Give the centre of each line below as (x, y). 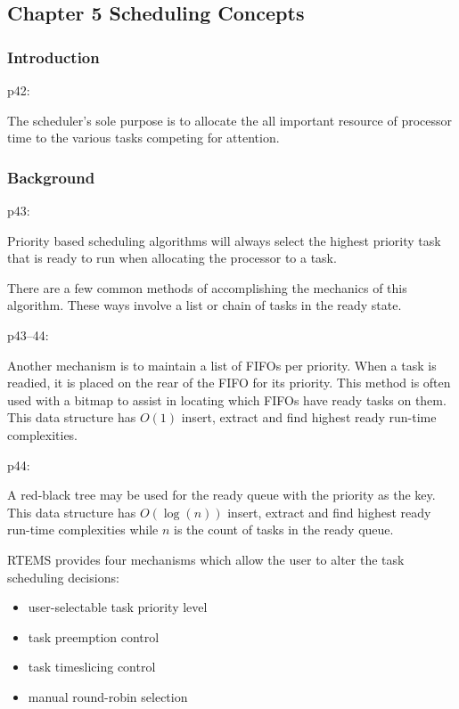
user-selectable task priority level (118, 607)
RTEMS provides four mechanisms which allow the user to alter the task (206, 559)
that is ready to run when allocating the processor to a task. (172, 258)
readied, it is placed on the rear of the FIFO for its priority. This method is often (229, 383)
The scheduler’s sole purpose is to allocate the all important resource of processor (230, 120)
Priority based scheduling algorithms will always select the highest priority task (224, 240)
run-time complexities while (83, 530)
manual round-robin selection (108, 696)
